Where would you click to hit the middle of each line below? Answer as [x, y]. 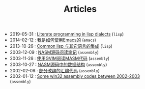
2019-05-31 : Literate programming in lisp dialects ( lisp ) [67, 34]
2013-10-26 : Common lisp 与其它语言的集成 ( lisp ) [61, 46]
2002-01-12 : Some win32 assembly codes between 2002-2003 [75, 76]
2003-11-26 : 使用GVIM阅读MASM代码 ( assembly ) [59, 59]
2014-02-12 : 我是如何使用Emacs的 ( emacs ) [53, 40]
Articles [80, 9]
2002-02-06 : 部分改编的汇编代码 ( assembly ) [55, 71]
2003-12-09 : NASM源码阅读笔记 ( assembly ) [54, 52]
